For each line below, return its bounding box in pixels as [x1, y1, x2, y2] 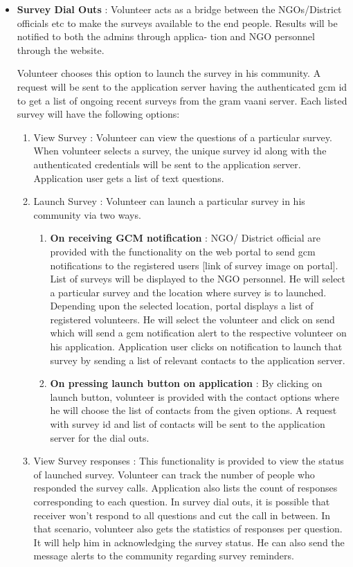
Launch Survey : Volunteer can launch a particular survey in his [33, 194, 305, 208]
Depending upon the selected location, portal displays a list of [50, 298, 314, 313]
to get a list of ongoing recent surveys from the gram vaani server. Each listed [17, 93, 347, 107]
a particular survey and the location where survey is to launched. [50, 285, 327, 299]
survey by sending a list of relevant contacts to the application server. [50, 352, 345, 367]
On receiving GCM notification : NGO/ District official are [50, 231, 320, 245]
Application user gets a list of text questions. [33, 170, 224, 185]
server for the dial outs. [50, 430, 150, 444]
